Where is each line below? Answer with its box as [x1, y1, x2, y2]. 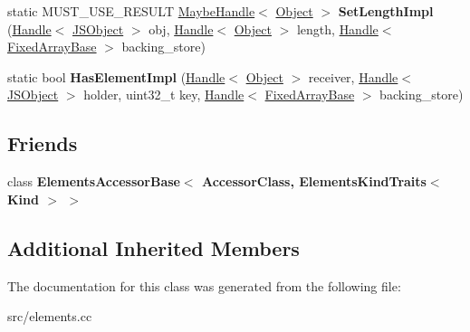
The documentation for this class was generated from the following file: [7, 276, 401, 295]
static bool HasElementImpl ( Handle [7, 67, 225, 86]
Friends [7, 129, 78, 157]
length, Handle [296, 19, 379, 38]
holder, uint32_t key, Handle [83, 85, 245, 104]
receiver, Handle [308, 67, 398, 86]
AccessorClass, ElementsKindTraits [201, 172, 427, 191]
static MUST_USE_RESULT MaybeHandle [7, 2, 255, 20]
